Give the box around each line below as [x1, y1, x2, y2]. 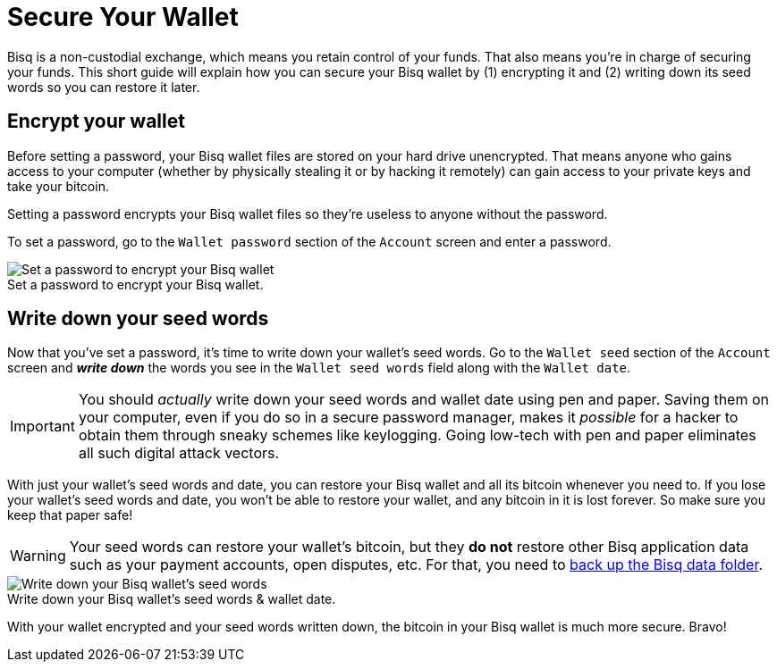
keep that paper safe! [7, 507, 133, 523]
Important [10, 417, 75, 436]
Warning [10, 547, 66, 565]
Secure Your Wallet [7, 2, 239, 32]
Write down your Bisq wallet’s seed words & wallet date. [7, 591, 336, 607]
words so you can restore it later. [7, 79, 200, 95]
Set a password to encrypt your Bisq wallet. [7, 276, 264, 292]
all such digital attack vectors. [78, 444, 280, 463]
